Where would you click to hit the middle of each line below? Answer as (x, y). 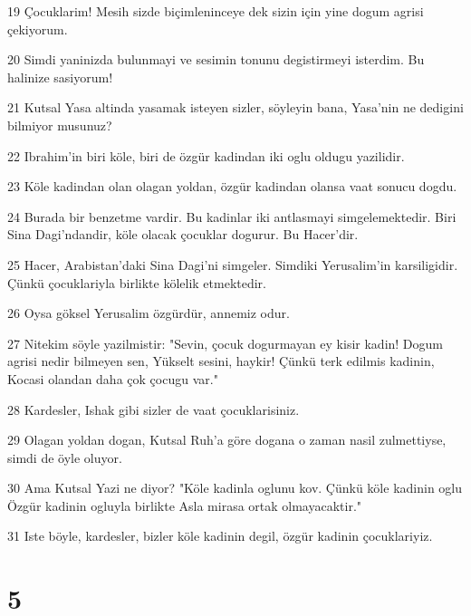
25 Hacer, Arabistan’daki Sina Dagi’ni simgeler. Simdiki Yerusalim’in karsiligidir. (233, 264)
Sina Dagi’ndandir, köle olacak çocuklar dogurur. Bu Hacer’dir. (183, 234)
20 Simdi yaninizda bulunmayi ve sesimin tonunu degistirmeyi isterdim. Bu (216, 59)
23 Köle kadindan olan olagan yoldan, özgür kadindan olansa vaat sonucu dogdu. (232, 186)
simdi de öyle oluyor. (65, 457)
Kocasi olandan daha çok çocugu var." (113, 378)
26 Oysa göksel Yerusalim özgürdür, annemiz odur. (149, 313)
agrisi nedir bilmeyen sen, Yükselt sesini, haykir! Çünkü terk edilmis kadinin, (221, 361)
